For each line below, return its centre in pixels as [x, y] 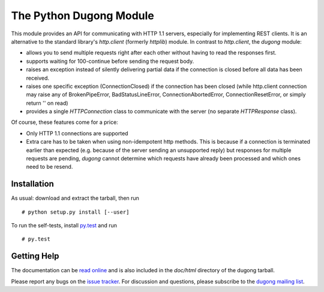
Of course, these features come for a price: [64, 122]
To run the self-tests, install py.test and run [64, 226]
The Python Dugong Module [82, 16]
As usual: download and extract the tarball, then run [75, 198]
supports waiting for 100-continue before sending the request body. [110, 61]
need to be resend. [49, 167]
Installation [32, 184]
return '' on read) [47, 103]
